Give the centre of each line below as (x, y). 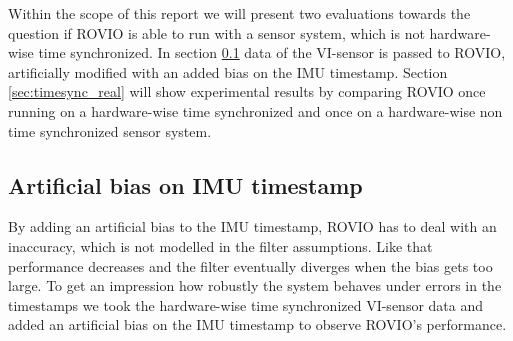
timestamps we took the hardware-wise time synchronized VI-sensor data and (246, 304)
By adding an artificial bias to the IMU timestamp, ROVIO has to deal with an (252, 226)
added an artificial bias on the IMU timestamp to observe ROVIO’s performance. (257, 324)
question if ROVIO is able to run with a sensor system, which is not (216, 32)
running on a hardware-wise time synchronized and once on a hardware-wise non (255, 110)
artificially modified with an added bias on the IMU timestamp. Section (228, 71)
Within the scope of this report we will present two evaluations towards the (239, 13)
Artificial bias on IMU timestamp (185, 184)
